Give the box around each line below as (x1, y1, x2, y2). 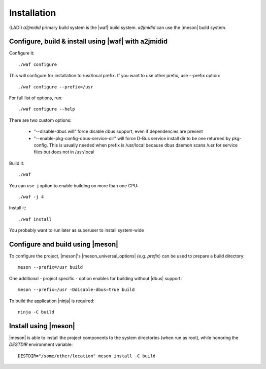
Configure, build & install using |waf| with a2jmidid (9, 37, 168, 46)
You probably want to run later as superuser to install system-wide (9, 227, 144, 233)
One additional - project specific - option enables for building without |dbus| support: (9, 275, 182, 281)
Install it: (9, 205, 27, 211)
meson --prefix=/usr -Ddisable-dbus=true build (18, 287, 135, 292)
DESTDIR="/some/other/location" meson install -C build (18, 353, 156, 359)
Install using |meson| (9, 322, 75, 330)
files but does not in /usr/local (33, 149, 95, 155)
